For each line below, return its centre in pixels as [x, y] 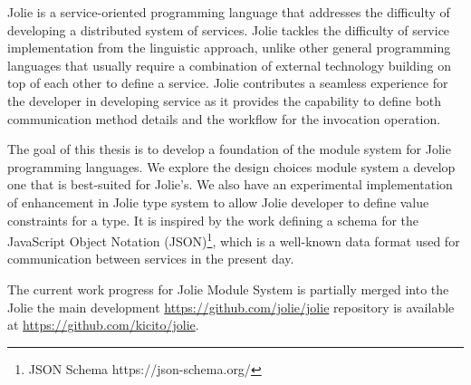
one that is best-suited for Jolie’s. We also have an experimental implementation [230, 184]
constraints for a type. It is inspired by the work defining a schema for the [213, 220]
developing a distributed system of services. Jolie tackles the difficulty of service [229, 29]
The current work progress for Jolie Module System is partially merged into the [228, 289]
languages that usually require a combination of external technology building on [229, 65]
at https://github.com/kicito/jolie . [103, 325]
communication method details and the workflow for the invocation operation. [224, 118]
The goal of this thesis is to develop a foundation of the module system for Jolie [229, 149]
